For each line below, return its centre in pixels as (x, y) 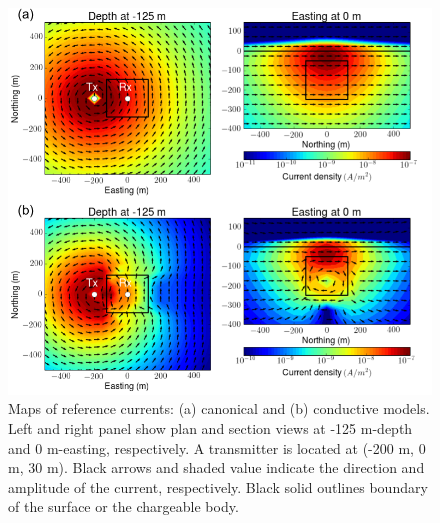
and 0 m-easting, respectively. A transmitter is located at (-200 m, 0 (217, 447)
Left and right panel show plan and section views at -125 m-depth (210, 428)
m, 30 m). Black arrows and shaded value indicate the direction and (216, 467)
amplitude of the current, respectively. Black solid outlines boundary (218, 486)
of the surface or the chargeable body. (123, 506)
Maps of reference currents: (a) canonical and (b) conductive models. (219, 408)
